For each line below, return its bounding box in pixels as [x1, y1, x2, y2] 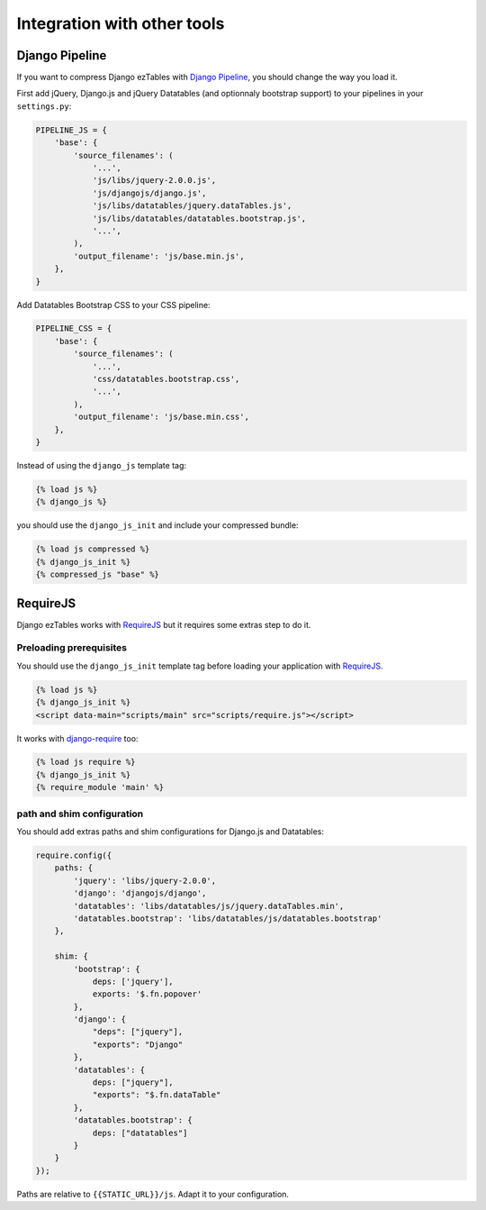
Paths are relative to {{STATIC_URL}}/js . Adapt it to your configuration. [16, 1188, 290, 1199]
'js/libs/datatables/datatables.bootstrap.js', [92, 213, 307, 223]
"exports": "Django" [92, 1039, 184, 1050]
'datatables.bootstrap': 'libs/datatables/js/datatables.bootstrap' [73, 913, 382, 923]
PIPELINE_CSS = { [35, 323, 112, 333]
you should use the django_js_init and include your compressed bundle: [16, 520, 299, 531]
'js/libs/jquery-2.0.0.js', [92, 176, 216, 186]
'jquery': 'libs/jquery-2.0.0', [73, 875, 216, 886]
